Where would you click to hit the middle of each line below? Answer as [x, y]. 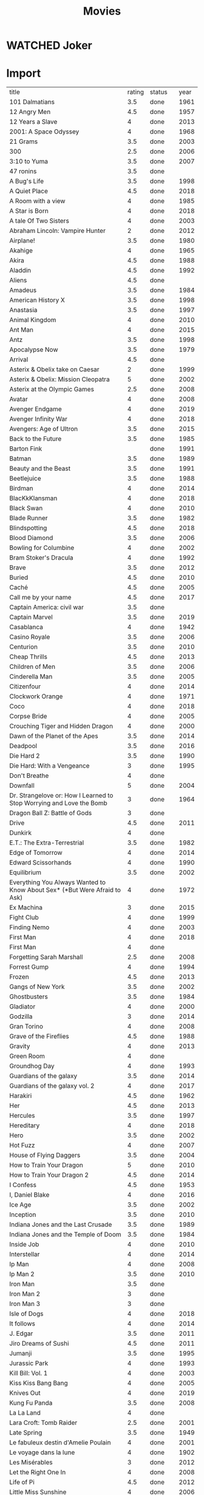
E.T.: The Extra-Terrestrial [47, 843]
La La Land [25, 1413]
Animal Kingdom [33, 320]
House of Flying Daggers [45, 1155]
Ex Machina [26, 908]
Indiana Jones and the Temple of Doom [65, 1235]
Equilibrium [25, 872]
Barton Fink [26, 449]
